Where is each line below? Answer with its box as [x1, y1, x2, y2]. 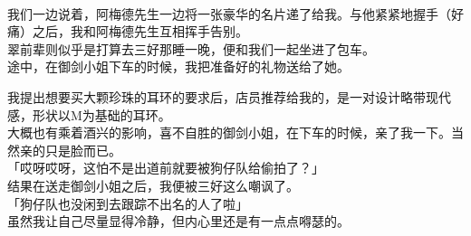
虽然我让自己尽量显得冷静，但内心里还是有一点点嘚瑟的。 [7, 212, 350, 231]
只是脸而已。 [44, 140, 121, 159]
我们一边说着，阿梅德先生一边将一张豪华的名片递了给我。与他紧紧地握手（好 [7, 4, 464, 23]
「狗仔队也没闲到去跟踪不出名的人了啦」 [7, 194, 248, 212]
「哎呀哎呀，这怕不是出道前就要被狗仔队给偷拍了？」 [7, 158, 324, 177]
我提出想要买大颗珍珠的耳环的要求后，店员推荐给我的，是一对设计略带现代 [7, 87, 451, 106]
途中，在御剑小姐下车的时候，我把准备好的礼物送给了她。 [7, 57, 350, 76]
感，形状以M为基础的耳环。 [7, 105, 171, 124]
